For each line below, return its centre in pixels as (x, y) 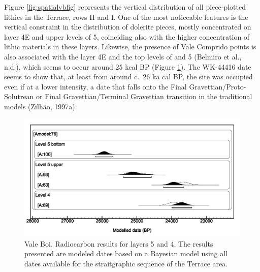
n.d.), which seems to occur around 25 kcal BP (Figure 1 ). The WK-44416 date (128, 66)
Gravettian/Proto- (218, 86)
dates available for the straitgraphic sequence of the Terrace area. (126, 263)
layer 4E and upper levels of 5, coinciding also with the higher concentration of (127, 36)
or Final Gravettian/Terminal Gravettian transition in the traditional (144, 96)
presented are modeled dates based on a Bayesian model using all (126, 253)
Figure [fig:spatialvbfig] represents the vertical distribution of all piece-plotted (125, 7)
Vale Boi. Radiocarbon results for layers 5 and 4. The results (119, 243)
